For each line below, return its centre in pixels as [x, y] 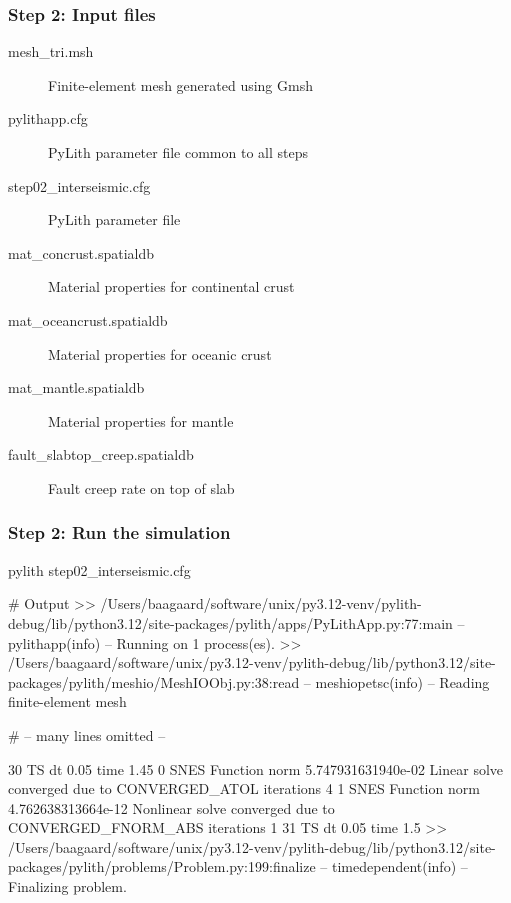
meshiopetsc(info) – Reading [402, 681]
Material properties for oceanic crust [160, 353]
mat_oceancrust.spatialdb [88, 319]
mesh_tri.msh [51, 51]
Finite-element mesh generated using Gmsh [180, 84]
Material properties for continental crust [171, 286]
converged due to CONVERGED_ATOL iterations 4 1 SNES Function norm [244, 788]
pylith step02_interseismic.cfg [99, 569]
